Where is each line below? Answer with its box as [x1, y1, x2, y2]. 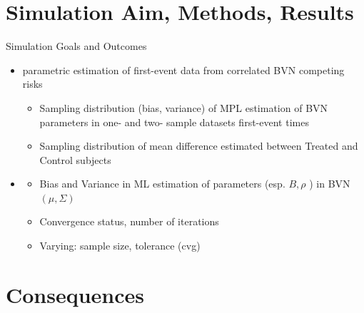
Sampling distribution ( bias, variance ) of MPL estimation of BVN [39, 100, 328, 115]
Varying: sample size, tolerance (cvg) [39, 238, 201, 253]
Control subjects [39, 152, 111, 167]
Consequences [6, 279, 145, 309]
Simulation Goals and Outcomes [6, 39, 147, 53]
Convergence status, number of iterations [39, 214, 219, 229]
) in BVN [309, 176, 350, 191]
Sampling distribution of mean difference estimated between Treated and [39, 138, 358, 153]
